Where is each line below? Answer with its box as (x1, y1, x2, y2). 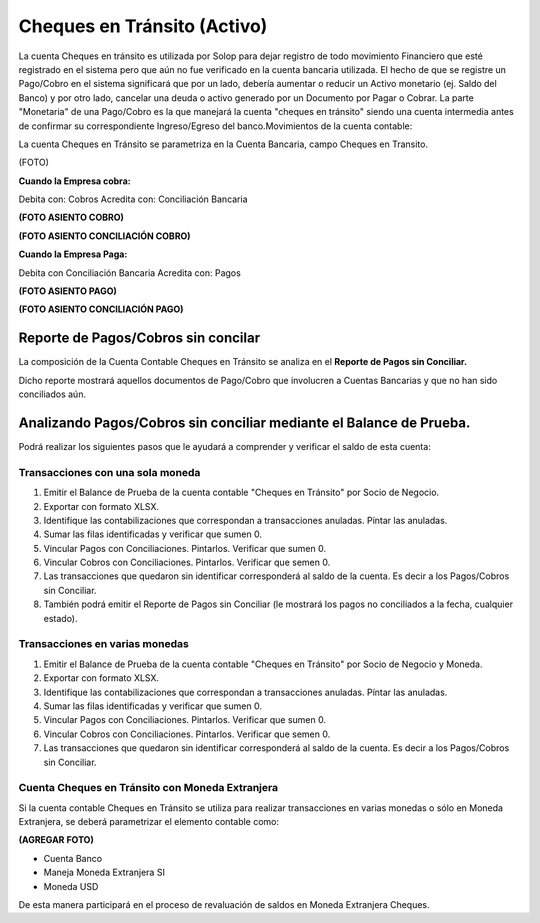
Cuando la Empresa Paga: (18, 248, 128, 260)
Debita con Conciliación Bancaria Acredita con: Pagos (18, 266, 242, 279)
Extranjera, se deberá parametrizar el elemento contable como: (18, 816, 280, 828)
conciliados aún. (18, 388, 87, 400)
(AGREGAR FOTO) (18, 834, 94, 846)
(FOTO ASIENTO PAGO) (18, 285, 117, 297)
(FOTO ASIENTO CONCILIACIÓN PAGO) (18, 303, 184, 315)
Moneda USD (43, 880, 99, 892)
